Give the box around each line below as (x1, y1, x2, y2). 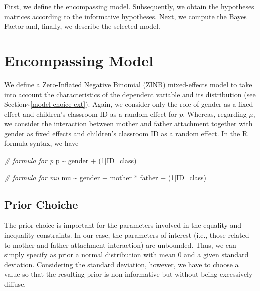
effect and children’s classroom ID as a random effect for (4, 108, 177, 119)
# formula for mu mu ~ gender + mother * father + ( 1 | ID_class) (4, 172, 207, 182)
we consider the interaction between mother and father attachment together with (4, 118, 253, 129)
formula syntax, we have (4, 138, 79, 149)
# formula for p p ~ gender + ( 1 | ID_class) (4, 155, 137, 166)
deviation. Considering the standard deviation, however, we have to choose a (4, 259, 239, 269)
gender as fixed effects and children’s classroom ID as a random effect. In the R (4, 128, 248, 138)
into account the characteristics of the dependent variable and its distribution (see (4, 89, 256, 99)
